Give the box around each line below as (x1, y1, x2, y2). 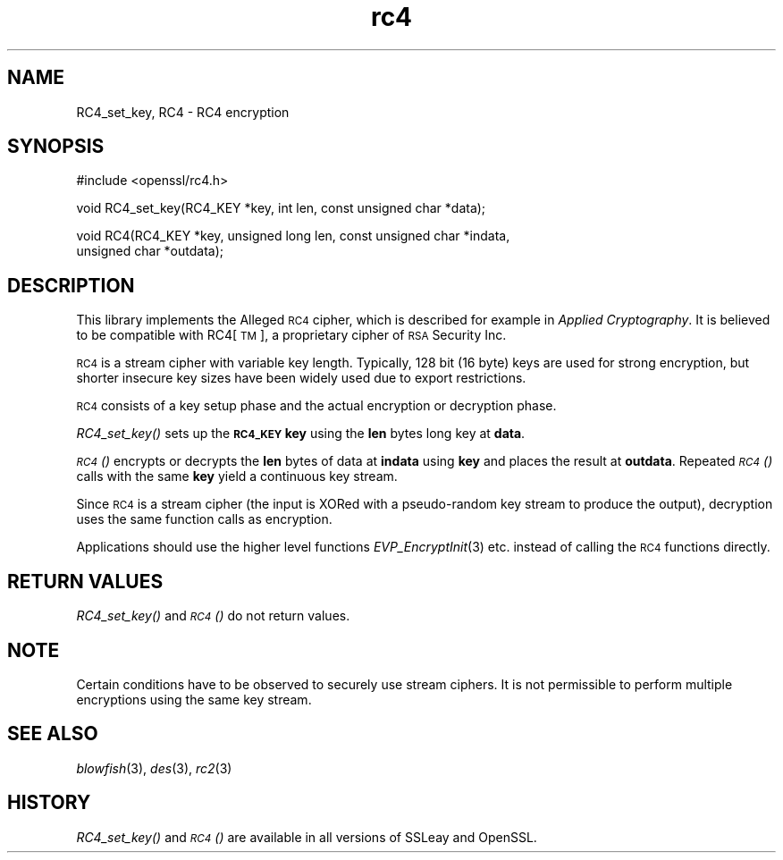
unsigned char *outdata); (76, 243, 223, 259)
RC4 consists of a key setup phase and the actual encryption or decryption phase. (76, 398, 557, 414)
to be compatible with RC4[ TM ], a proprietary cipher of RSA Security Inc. (76, 327, 507, 343)
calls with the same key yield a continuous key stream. (76, 468, 398, 485)
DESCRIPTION (7, 274, 135, 297)
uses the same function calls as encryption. (76, 511, 333, 527)
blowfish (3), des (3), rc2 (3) (76, 760, 232, 776)
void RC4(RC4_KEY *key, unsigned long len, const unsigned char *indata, (76, 228, 510, 244)
